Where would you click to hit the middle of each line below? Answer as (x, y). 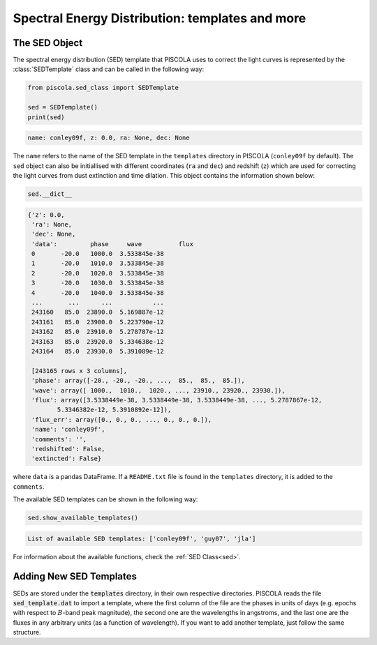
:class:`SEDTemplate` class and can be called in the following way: (109, 69)
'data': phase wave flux (112, 244)
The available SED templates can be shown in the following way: (105, 499)
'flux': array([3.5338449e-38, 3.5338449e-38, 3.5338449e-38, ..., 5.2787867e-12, (177, 400)
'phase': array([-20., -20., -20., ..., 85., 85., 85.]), (138, 381)
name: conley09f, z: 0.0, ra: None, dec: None (109, 138)
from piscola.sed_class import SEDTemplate (103, 88)
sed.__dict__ (50, 194)
